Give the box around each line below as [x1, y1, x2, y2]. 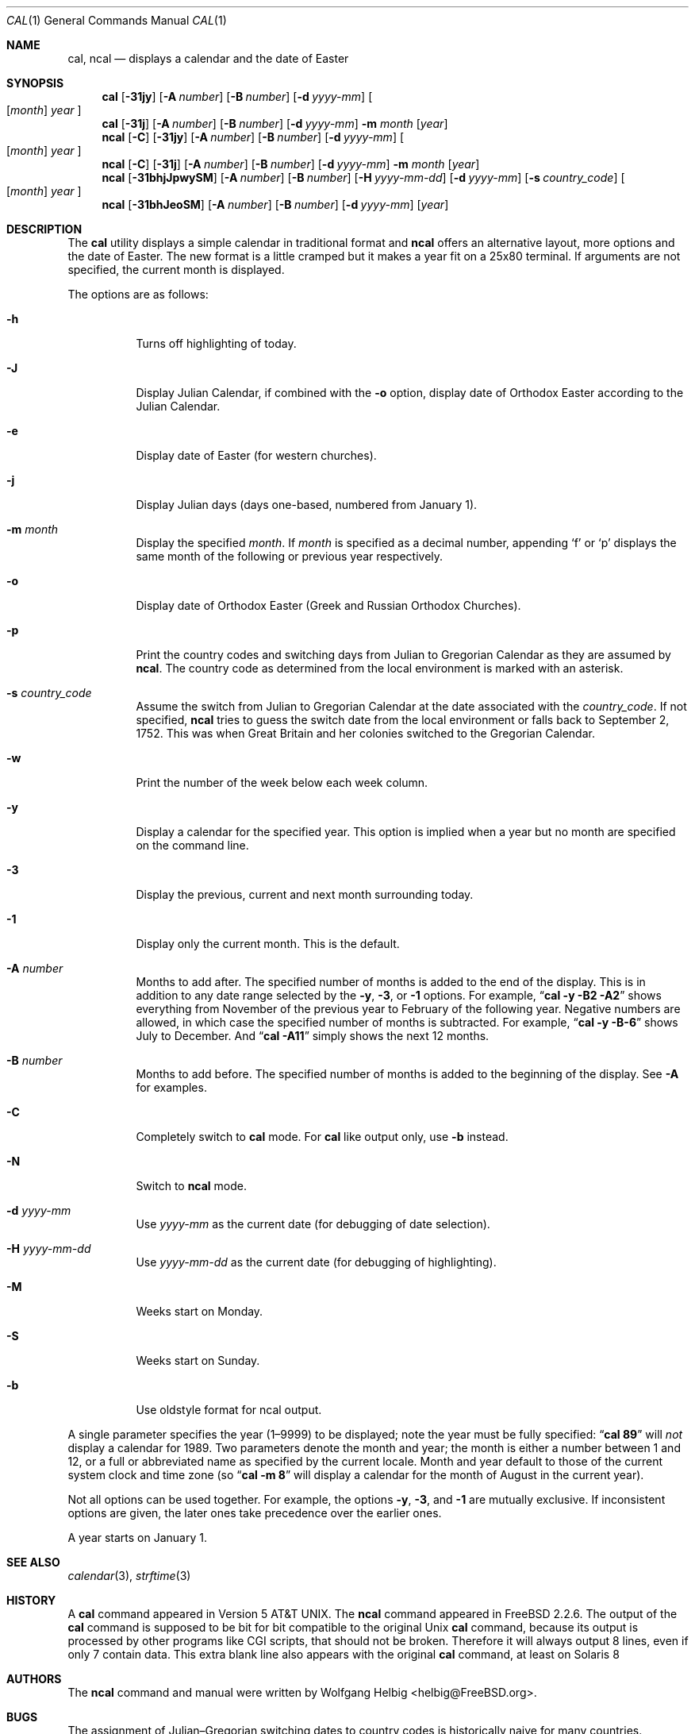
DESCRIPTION [6, 222, 83, 236]
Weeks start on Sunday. [136, 1354, 260, 1367]
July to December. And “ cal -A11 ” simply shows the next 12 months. [136, 1029, 490, 1042]
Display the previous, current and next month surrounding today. [136, 888, 474, 901]
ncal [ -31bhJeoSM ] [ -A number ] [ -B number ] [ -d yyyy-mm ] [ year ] [102, 198, 449, 211]
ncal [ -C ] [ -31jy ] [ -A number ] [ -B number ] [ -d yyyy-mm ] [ [102, 130, 405, 144]
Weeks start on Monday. [136, 1304, 263, 1318]
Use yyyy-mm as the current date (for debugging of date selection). [136, 1217, 490, 1231]
